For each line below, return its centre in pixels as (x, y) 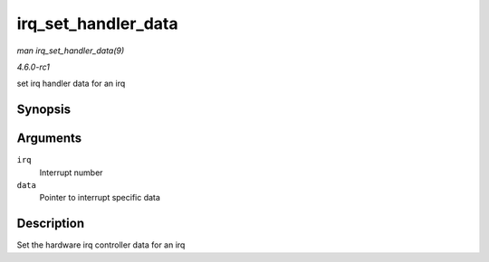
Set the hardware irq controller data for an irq (101, 245)
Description (51, 224)
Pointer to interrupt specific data (100, 198)
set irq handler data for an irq (71, 84)
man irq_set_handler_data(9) (71, 51)
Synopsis (44, 110)
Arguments (49, 139)
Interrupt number (71, 173)
